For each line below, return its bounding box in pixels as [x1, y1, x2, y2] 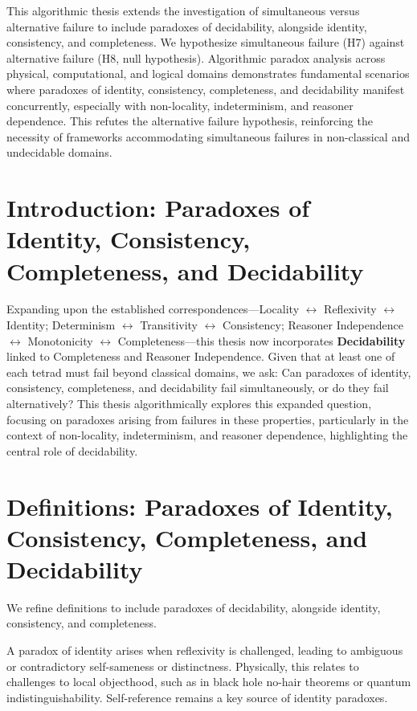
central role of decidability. [6, 442, 138, 459]
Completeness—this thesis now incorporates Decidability [117, 332, 406, 349]
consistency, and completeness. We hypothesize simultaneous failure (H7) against [6, 34, 405, 51]
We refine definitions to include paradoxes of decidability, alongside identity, [6, 599, 381, 615]
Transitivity [140, 317, 198, 333]
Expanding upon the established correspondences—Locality [6, 300, 300, 317]
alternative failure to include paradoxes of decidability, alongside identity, [6, 18, 367, 35]
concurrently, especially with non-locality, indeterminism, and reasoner [6, 96, 354, 113]
